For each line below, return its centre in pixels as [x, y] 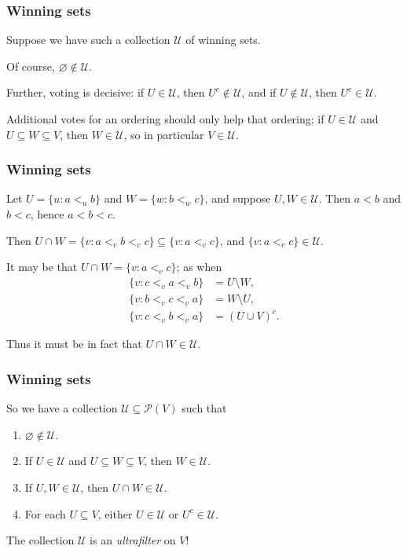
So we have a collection [62, 408]
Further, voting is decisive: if [75, 92]
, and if [259, 92]
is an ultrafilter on [133, 540]
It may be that [42, 267]
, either [115, 513]
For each [45, 513]
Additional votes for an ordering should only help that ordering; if [165, 119]
